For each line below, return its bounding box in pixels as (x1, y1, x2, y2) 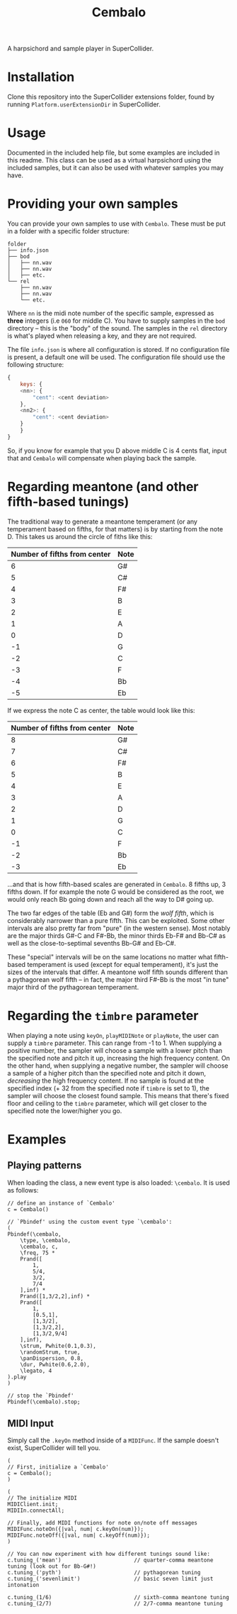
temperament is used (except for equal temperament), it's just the (27, 960, 219, 968)
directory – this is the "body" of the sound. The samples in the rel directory (7, 324, 228, 332)
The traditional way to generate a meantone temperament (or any (7, 517, 198, 526)
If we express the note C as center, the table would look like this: (7, 706, 196, 714)
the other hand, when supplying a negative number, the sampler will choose (7, 1061, 229, 1070)
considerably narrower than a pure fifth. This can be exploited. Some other (7, 916, 225, 924)
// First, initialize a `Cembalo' (7, 1464, 110, 1471)
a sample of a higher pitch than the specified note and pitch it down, (7, 1068, 207, 1077)
